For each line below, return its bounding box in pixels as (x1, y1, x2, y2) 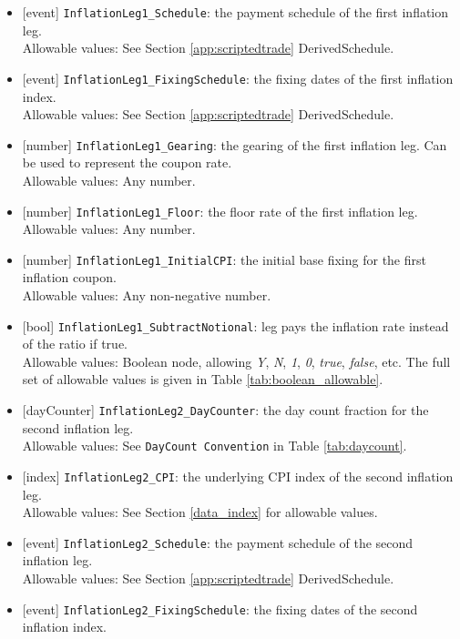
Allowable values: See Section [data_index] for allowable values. (22, 502, 378, 522)
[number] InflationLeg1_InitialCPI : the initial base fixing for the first (22, 249, 426, 269)
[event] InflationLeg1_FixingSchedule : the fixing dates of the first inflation (22, 68, 454, 87)
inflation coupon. (22, 268, 117, 287)
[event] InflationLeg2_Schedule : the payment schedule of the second (22, 532, 414, 552)
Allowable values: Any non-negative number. (22, 286, 271, 305)
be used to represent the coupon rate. (22, 153, 232, 172)
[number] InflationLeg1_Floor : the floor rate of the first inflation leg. (22, 201, 418, 220)
